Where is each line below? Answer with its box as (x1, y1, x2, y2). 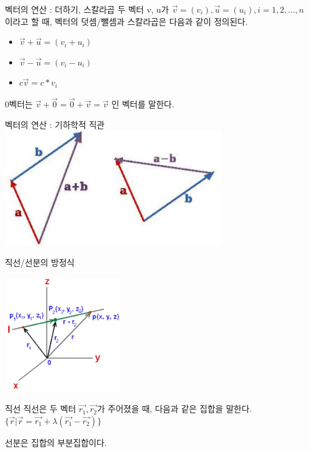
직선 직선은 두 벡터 (5, 402, 76, 415)
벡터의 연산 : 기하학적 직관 (5, 118, 105, 130)
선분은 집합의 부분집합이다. (5, 436, 107, 448)
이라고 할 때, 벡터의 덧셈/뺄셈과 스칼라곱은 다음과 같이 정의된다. (5, 15, 248, 27)
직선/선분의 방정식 (5, 255, 75, 268)
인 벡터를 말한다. (111, 98, 174, 110)
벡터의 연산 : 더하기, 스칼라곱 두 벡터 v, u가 (5, 3, 169, 15)
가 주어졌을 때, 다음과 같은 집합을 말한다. (97, 402, 252, 415)
